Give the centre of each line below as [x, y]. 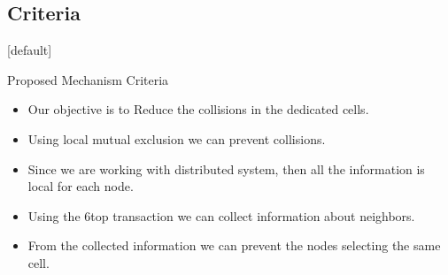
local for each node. [81, 186]
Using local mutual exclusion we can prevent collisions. [177, 138]
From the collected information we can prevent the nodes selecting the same [234, 245]
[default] [30, 50]
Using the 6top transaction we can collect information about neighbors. [221, 215]
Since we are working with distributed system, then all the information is [226, 168]
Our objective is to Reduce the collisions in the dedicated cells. [198, 109]
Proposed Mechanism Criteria [88, 79]
